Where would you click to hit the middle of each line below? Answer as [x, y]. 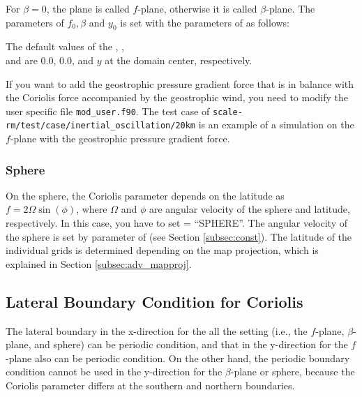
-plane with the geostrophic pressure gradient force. [120, 138]
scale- [227, 112]
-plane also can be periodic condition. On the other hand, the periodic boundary [178, 358]
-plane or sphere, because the [293, 372]
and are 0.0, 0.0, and [50, 60]
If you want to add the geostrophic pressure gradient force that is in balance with [180, 83]
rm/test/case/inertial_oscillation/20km [101, 126]
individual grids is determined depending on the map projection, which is [162, 250]
